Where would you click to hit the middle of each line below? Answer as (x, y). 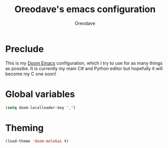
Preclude (25, 49)
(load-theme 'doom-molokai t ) (37, 141)
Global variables (40, 94)
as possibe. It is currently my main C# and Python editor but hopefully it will (84, 68)
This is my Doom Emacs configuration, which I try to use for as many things (84, 63)
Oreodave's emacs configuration (85, 9)
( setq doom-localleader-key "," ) (40, 108)
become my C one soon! (31, 74)
